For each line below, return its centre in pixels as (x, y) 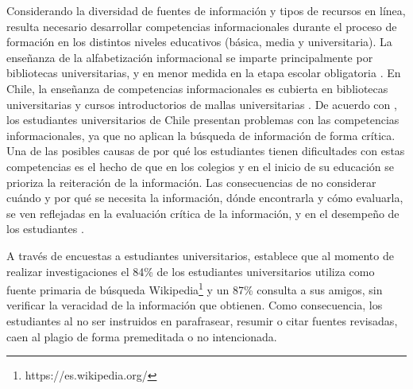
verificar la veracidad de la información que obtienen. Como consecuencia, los (195, 305)
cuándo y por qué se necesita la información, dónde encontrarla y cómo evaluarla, (205, 198)
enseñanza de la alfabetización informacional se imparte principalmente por (190, 57)
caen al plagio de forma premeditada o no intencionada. (142, 336)
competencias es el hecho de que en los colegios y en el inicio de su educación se (201, 166)
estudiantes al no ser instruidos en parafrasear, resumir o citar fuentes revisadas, (202, 320)
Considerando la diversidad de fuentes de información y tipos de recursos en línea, (206, 10)
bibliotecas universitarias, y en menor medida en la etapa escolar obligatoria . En (204, 73)
